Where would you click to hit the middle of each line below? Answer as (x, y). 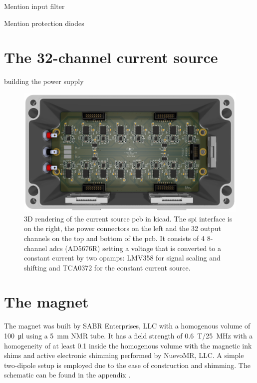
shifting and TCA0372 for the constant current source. (107, 267)
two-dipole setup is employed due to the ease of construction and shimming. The (127, 365)
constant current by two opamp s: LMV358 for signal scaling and (122, 258)
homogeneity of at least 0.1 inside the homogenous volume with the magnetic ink (128, 345)
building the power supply (44, 81)
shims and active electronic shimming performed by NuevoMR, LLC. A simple (124, 355)
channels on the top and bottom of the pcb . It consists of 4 (114, 238)
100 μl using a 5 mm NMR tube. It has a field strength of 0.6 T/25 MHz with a (128, 336)
